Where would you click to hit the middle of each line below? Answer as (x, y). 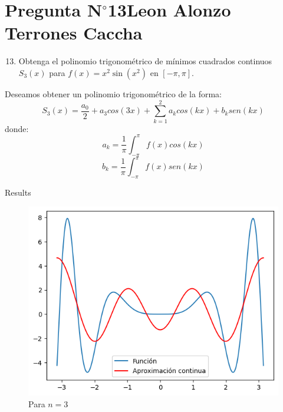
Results (18, 192)
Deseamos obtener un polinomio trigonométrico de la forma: (113, 93)
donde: (17, 128)
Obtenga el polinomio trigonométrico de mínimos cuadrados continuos (145, 61)
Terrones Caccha (74, 33)
